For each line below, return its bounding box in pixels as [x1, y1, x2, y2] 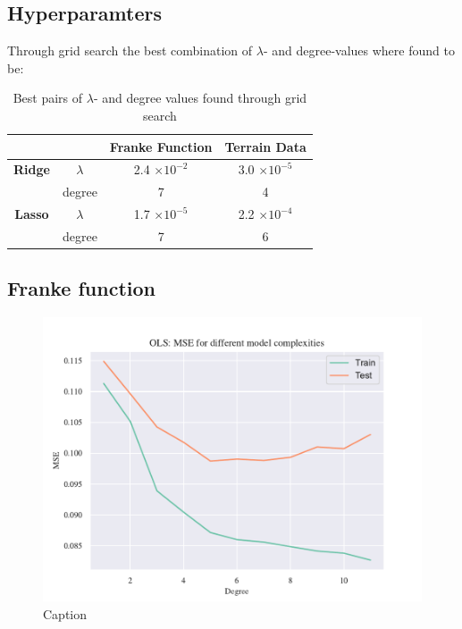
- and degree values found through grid [93, 88, 307, 107]
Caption [43, 604, 88, 623]
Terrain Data [224, 137, 307, 155]
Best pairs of [13, 88, 83, 107]
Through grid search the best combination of [7, 41, 253, 60]
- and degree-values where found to [263, 41, 455, 60]
